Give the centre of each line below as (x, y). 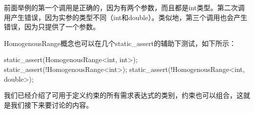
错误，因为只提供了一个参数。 (52, 27)
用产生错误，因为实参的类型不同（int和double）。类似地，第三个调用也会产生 (126, 17)
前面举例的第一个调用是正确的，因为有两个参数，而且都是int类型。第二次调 (124, 7)
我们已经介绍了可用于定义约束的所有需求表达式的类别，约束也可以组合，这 (124, 95)
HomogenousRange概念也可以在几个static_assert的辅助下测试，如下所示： (120, 43)
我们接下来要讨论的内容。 (52, 104)
